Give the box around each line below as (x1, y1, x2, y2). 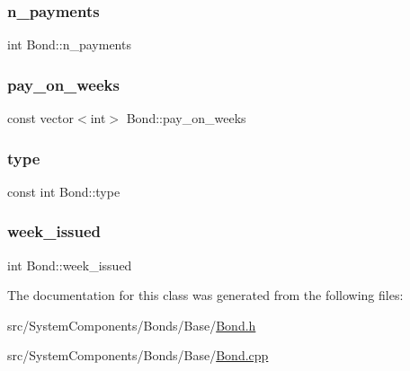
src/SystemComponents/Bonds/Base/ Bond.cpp (7, 346, 269, 365)
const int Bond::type (7, 181, 120, 200)
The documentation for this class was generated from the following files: (7, 286, 404, 305)
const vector (7, 109, 74, 128)
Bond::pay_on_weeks (126, 109, 246, 128)
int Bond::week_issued (7, 255, 132, 274)
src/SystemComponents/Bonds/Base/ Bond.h (7, 315, 256, 334)
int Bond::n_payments (7, 35, 131, 54)
